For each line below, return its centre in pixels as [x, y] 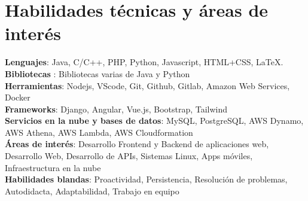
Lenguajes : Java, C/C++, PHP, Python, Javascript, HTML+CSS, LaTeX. [144, 62]
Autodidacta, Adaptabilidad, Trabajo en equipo [92, 191]
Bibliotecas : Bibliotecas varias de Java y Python [97, 73]
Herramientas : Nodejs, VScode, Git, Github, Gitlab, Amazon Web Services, [147, 85]
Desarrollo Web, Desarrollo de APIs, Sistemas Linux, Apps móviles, [129, 156]
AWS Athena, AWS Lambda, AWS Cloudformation [99, 132]
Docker [18, 97]
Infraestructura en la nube [53, 167]
